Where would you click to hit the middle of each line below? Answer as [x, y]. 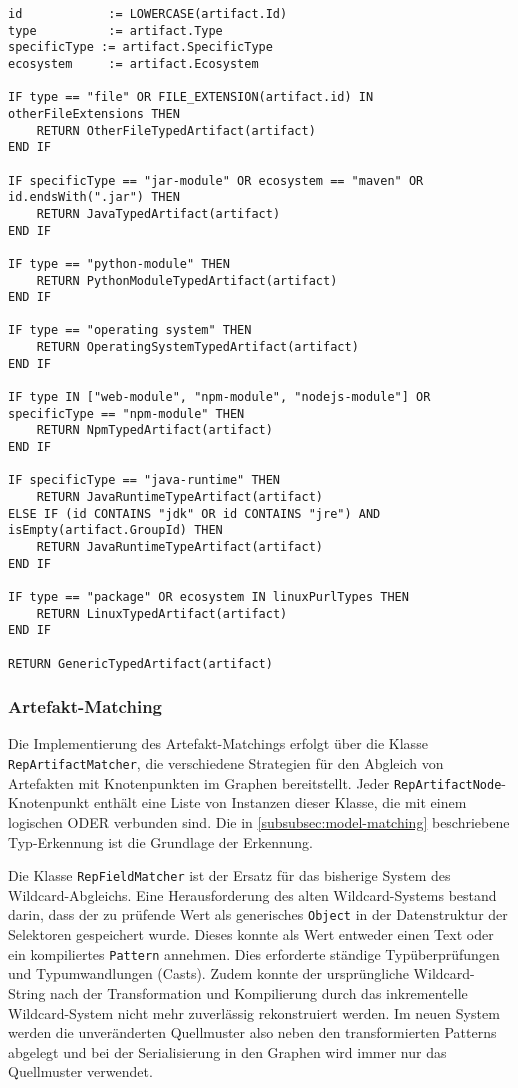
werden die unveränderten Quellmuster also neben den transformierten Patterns [252, 1032]
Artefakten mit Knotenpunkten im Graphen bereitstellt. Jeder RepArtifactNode [255, 782]
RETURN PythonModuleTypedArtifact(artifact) [187, 280]
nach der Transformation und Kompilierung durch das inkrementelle [259, 992]
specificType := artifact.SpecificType [140, 47]
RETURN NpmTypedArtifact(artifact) [154, 430]
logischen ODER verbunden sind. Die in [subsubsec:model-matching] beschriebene [259, 821]
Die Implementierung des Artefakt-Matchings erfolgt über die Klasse [218, 743]
